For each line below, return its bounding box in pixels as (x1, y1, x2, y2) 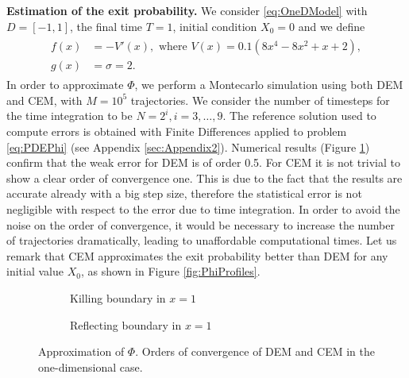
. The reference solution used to (222, 107, 376, 124)
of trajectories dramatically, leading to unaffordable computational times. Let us (6, 232, 397, 249)
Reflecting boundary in (70, 316, 182, 333)
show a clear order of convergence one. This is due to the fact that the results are (6, 169, 403, 186)
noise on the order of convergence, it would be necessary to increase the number (6, 216, 395, 233)
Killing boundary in (70, 290, 166, 306)
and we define (298, 17, 365, 34)
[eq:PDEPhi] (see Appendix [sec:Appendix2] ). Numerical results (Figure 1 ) (6, 138, 370, 155)
